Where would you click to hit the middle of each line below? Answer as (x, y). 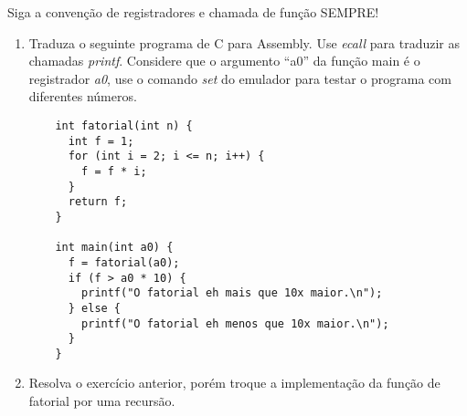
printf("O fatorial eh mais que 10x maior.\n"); (232, 293)
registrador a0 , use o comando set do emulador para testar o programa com (240, 78)
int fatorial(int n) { (124, 125)
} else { (95, 308)
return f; (98, 202)
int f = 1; (101, 141)
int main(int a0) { (114, 248)
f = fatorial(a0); (124, 262)
